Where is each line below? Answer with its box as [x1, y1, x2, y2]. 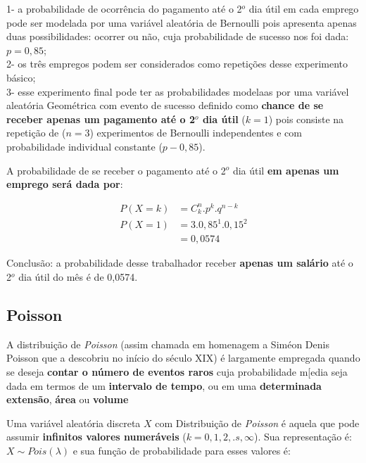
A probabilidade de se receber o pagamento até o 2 [6, 163, 226, 177]
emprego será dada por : [6, 177, 123, 191]
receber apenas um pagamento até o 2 [6, 111, 196, 126]
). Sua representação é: [254, 429, 352, 444]
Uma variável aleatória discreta [6, 415, 141, 430]
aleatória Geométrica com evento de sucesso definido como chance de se [6, 98, 324, 113]
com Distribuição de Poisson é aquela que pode [155, 415, 360, 430]
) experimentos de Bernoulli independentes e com [89, 125, 302, 140]
